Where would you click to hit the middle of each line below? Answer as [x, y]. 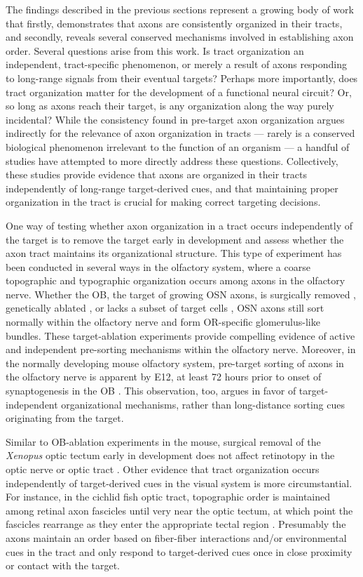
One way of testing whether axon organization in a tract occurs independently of [179, 225]
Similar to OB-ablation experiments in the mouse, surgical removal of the [163, 441]
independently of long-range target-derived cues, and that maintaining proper [172, 188]
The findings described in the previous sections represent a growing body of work [180, 9]
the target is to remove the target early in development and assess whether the [175, 239]
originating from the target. [65, 418]
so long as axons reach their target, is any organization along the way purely [170, 106]
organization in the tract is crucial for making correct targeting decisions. [163, 202]
